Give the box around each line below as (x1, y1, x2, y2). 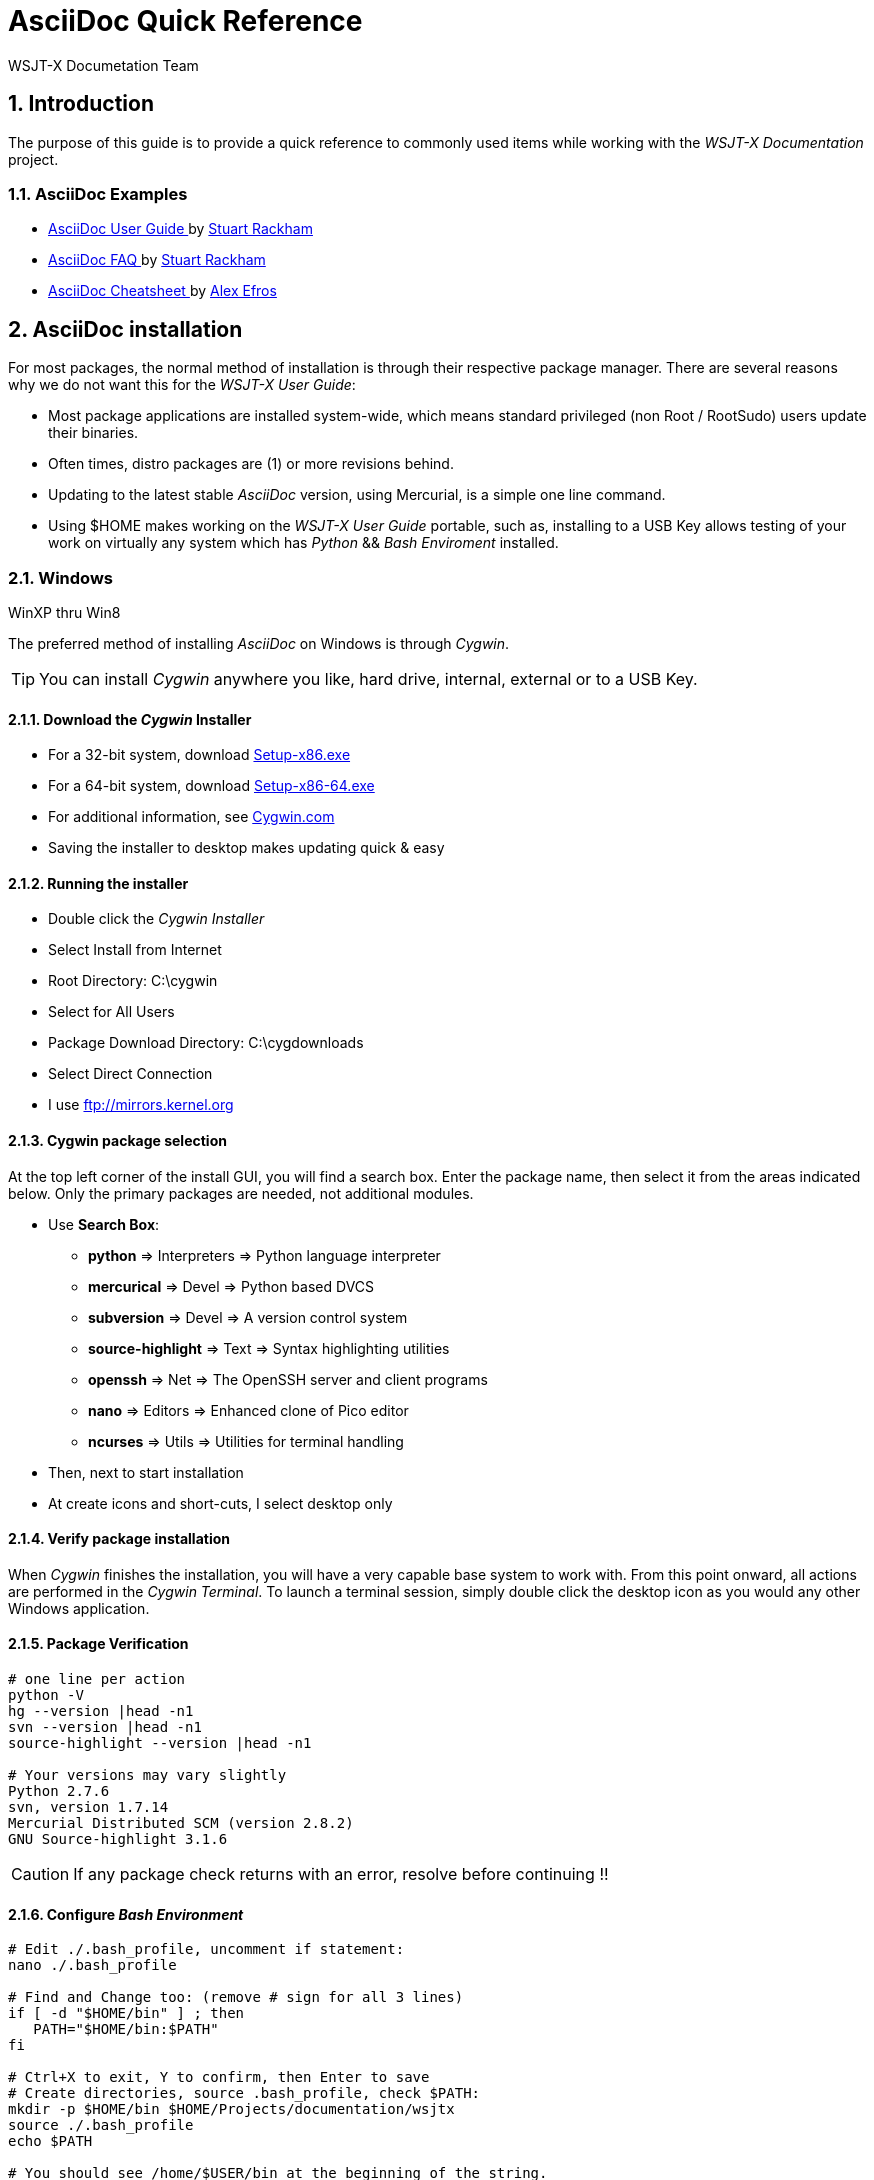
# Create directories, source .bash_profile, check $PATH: (8, 2085, 481, 2102)
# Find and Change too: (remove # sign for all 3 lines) (8, 1989, 464, 2006)
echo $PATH (8, 2133, 93, 2150)
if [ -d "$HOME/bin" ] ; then (8, 2005, 245, 2022)
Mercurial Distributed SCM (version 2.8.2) (8, 1815, 354, 1832)
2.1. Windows (8, 567, 113, 588)
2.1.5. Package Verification (8, 1635, 189, 1653)
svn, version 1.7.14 (8, 1799, 169, 1816)
